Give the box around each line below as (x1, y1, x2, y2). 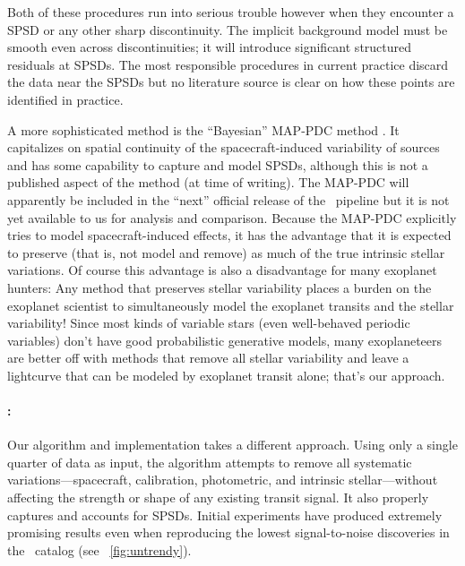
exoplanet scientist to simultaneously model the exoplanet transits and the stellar (7, 296, 454, 314)
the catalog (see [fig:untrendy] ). (7, 540, 192, 559)
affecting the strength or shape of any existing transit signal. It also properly (7, 488, 429, 507)
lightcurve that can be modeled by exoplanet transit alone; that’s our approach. (7, 365, 445, 384)
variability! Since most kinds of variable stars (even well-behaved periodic (7, 313, 410, 332)
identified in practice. (7, 90, 124, 108)
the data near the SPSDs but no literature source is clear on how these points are (7, 73, 455, 91)
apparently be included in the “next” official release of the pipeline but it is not (7, 190, 450, 209)
